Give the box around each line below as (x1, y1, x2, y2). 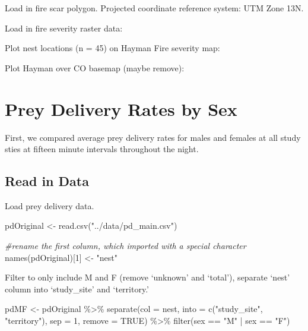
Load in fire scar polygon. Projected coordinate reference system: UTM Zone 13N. (5, 2, 304, 14)
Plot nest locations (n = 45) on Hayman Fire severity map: (5, 42, 220, 54)
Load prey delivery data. (5, 199, 94, 212)
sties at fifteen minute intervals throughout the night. (5, 143, 199, 155)
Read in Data (5, 172, 89, 190)
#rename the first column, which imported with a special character (5, 239, 246, 252)
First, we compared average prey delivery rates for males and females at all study (5, 131, 301, 143)
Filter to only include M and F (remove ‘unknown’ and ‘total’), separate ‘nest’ (5, 271, 290, 283)
